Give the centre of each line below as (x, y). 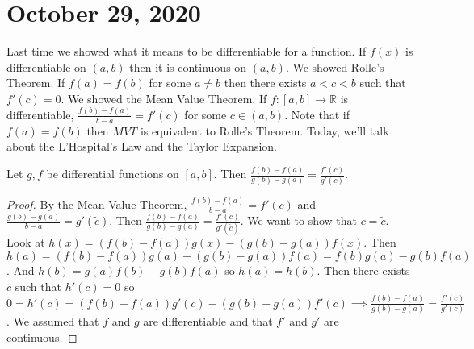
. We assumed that (53, 320)
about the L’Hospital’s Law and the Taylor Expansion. (142, 146)
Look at (26, 242)
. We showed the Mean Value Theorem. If (164, 98)
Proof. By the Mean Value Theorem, (97, 204)
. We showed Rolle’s (335, 66)
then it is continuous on (188, 66)
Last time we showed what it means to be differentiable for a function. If (187, 51)
